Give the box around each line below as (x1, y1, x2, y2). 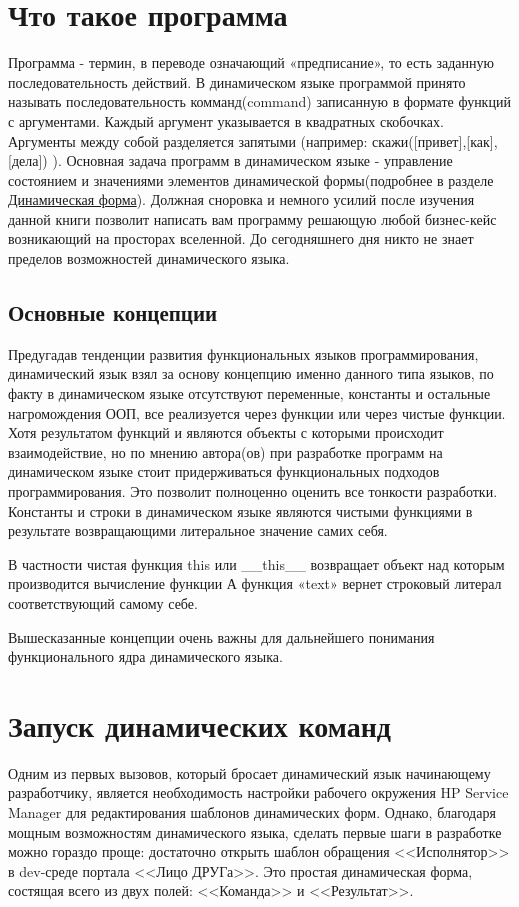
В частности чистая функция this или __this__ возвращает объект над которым (8, 553, 505, 574)
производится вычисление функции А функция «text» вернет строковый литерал (8, 573, 502, 594)
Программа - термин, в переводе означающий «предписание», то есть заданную (8, 52, 494, 73)
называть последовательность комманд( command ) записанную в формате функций (8, 91, 511, 112)
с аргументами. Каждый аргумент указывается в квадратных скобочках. (8, 110, 444, 131)
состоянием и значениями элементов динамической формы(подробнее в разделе (8, 169, 494, 190)
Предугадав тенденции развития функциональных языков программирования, (8, 343, 479, 364)
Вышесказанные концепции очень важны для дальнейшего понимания (8, 626, 435, 647)
